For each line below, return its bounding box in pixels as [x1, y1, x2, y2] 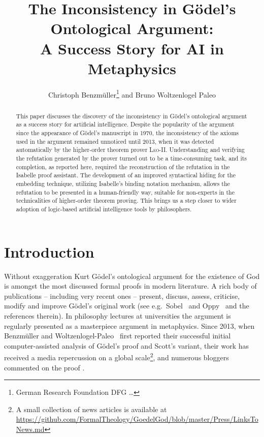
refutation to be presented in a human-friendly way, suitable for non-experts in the [16, 188, 235, 196]
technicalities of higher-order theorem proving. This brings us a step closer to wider [16, 196, 237, 205]
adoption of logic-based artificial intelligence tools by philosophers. [16, 204, 192, 213]
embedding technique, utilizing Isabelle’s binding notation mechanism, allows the [16, 179, 230, 188]
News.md [16, 423, 45, 434]
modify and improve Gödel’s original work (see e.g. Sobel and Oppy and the [4, 300, 249, 311]
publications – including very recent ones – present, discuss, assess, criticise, [4, 290, 240, 301]
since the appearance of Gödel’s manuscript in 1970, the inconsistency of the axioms [16, 129, 239, 137]
